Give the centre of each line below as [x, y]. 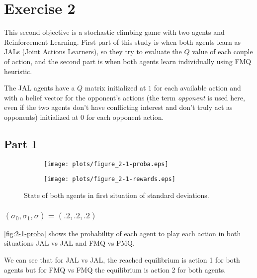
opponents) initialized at [41, 117]
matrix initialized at [115, 88]
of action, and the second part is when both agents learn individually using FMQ [128, 61]
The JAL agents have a [40, 88]
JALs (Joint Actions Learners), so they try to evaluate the [93, 51]
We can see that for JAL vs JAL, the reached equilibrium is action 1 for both [122, 260]
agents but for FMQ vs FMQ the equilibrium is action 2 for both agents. [115, 269]
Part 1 [21, 143]
